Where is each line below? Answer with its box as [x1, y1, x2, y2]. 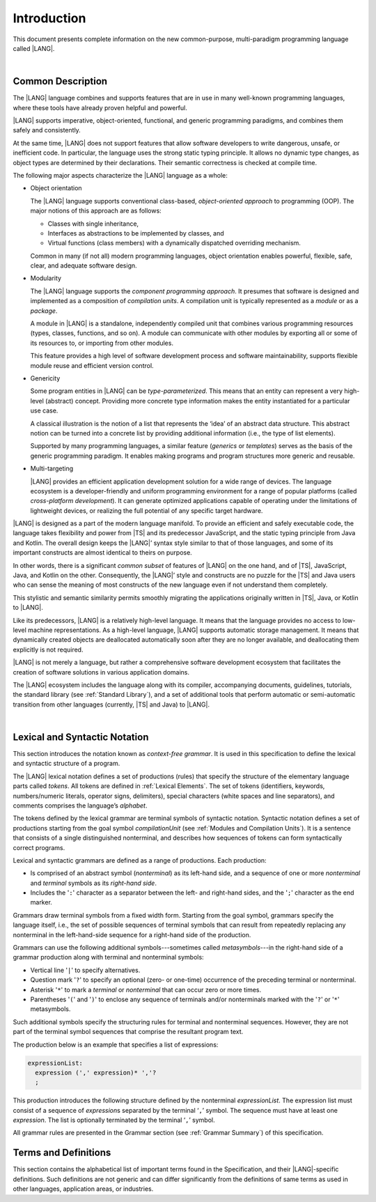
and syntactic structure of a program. [13, 760, 120, 768]
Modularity [30, 274, 62, 282]
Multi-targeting [30, 464, 74, 473]
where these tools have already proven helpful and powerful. [13, 103, 188, 111]
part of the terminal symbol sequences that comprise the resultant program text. [13, 1028, 244, 1036]
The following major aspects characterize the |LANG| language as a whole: [13, 171, 228, 179]
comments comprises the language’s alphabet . [13, 801, 148, 810]
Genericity [30, 374, 61, 383]
